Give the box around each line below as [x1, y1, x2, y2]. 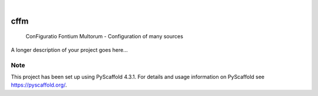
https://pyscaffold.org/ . [11, 81, 67, 88]
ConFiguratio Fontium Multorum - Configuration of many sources [25, 33, 184, 40]
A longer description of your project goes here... [11, 46, 128, 53]
